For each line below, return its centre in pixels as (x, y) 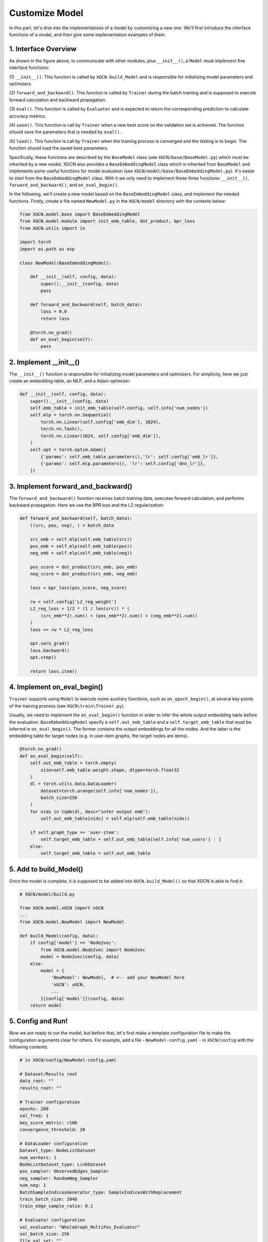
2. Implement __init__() (44, 362)
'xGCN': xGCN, (68, 984)
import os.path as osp (47, 249)
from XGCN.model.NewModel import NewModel (72, 922)
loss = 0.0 (54, 311)
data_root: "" (37, 1081)
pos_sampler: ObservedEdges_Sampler (64, 1171)
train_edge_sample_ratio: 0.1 (56, 1206)
